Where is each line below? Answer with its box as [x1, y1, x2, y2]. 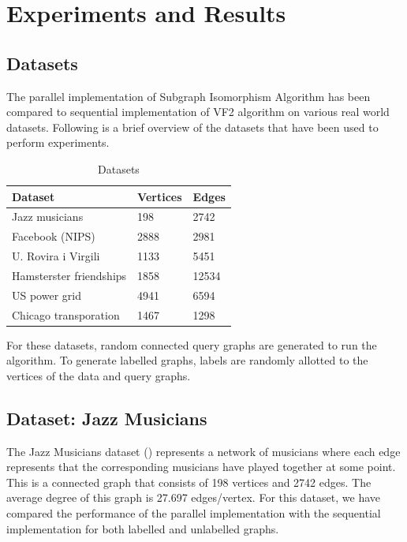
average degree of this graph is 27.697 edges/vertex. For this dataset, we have [6, 489, 380, 506]
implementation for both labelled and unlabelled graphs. [6, 520, 279, 536]
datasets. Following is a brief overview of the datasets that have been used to [6, 118, 379, 135]
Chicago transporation [12, 306, 120, 323]
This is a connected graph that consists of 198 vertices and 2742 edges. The [6, 473, 372, 490]
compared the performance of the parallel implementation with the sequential [6, 505, 381, 521]
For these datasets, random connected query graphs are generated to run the [6, 336, 377, 353]
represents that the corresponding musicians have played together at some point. [6, 458, 396, 475]
